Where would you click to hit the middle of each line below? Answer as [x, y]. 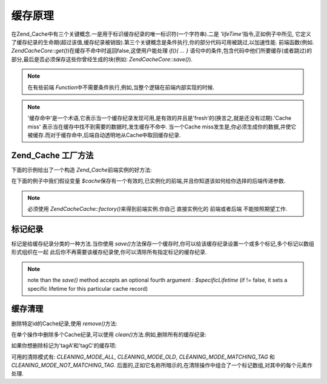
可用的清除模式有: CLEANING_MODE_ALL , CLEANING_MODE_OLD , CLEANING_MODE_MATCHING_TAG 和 [143, 357]
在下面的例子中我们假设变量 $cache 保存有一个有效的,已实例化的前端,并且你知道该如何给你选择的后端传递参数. [148, 181]
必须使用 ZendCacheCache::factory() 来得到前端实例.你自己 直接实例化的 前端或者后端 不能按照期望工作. [157, 209]
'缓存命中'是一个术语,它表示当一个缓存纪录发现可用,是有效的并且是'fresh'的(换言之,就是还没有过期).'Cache [160, 118]
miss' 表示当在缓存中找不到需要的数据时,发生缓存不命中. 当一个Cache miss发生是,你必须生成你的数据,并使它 [162, 127]
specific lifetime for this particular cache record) [88, 288]
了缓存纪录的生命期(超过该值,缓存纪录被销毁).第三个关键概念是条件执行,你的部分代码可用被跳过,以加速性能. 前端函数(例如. [163, 42]
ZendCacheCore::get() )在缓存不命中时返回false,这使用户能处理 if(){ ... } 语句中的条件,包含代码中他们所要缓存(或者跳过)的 [161, 51]
